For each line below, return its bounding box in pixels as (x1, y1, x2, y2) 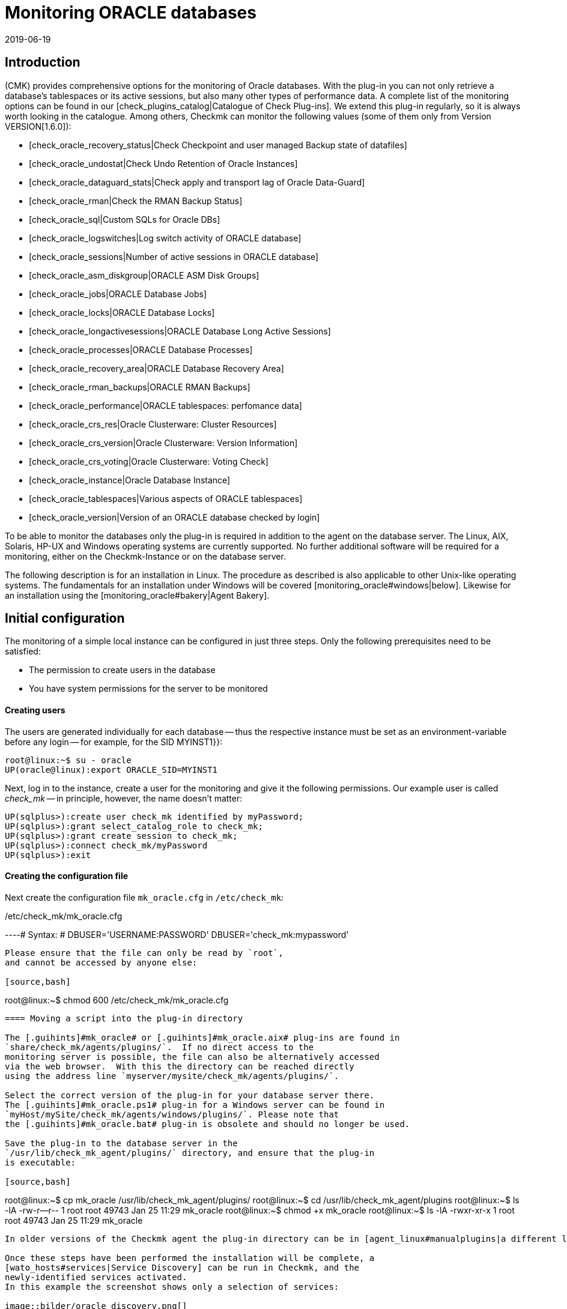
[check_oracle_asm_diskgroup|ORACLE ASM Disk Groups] (29, 270, 259, 280)
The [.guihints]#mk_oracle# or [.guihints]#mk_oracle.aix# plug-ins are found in (5, 1032, 400, 1042)
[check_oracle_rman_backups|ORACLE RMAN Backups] (29, 381, 250, 392)
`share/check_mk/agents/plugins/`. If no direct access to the (5, 1042, 314, 1052)
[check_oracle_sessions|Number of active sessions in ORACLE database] (29, 251, 319, 262)
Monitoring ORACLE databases (5, 2, 256, 23)
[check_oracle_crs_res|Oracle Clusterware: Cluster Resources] (29, 419, 277, 429)
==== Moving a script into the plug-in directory (5, 1013, 243, 1023)
